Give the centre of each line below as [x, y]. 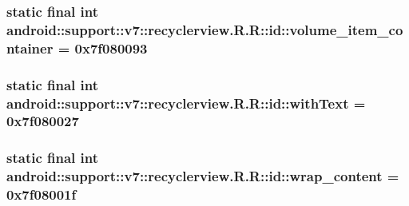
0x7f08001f [42, 194]
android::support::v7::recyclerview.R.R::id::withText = [186, 103]
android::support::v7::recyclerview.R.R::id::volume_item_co [205, 29]
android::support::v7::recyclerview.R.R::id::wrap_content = [203, 176]
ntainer [30, 48]
